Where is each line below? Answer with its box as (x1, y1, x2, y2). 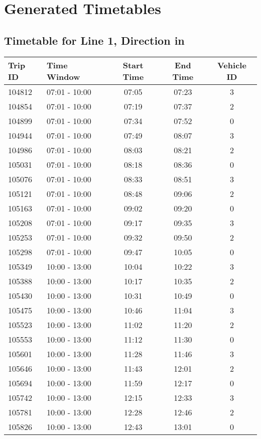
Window (46, 70, 80, 82)
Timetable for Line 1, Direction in (4, 32, 185, 48)
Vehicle (217, 59, 246, 71)
